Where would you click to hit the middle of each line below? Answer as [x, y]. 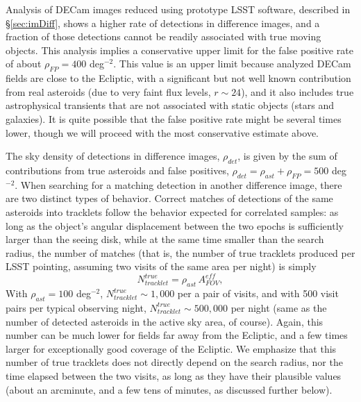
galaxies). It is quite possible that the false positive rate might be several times [174, 118]
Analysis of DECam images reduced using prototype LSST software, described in [178, 9]
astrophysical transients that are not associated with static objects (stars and [170, 105]
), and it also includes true [297, 91]
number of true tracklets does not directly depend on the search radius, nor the [174, 362]
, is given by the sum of [287, 156]
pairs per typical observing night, [76, 307]
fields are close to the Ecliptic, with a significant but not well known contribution [178, 78]
